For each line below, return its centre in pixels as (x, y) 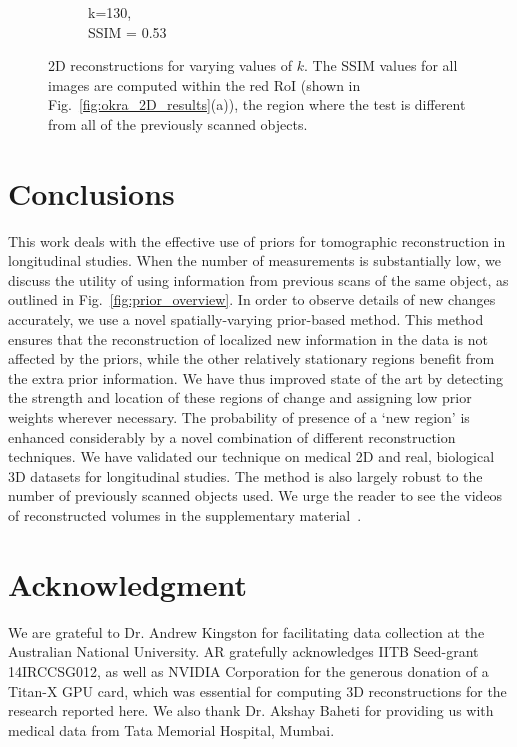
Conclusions (91, 192)
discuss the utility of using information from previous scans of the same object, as (258, 279)
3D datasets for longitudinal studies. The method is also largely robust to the (245, 475)
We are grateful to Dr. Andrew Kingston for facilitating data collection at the (246, 631)
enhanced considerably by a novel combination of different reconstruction (232, 436)
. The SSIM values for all (381, 65)
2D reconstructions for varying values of (170, 65)
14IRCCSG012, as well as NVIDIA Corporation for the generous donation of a (248, 670)
